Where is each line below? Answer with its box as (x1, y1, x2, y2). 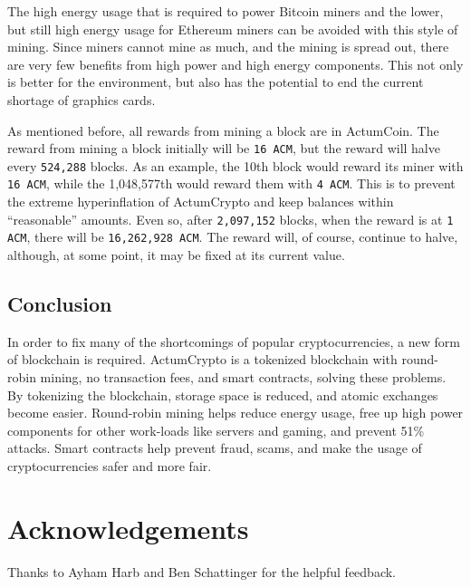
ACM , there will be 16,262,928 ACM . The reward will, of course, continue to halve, (7, 227, 458, 246)
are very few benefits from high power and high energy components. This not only (7, 54, 464, 73)
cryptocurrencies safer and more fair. (7, 456, 212, 475)
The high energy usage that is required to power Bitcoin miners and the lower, (7, 2, 444, 20)
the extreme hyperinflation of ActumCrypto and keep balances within (7, 192, 394, 211)
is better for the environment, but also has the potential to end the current (7, 72, 424, 91)
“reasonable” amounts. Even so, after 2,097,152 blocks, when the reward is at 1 (7, 209, 454, 228)
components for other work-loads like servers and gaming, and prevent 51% (7, 420, 425, 439)
